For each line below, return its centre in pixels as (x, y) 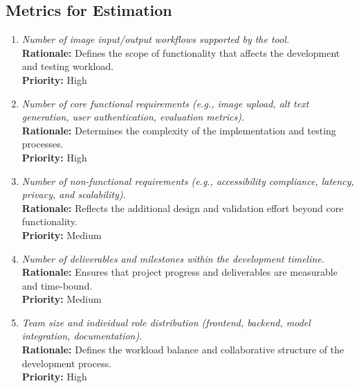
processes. (43, 144)
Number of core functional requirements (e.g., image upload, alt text (165, 103)
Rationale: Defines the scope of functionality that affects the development (181, 52)
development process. (67, 363)
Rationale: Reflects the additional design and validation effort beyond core (183, 208)
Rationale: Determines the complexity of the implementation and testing (179, 130)
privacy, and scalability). (74, 194)
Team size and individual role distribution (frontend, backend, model (166, 322)
